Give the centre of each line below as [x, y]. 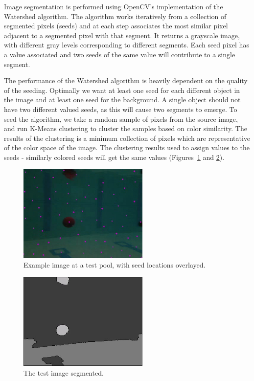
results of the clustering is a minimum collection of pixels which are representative [127, 138]
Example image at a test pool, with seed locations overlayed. [115, 265]
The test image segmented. [64, 373]
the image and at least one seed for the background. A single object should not [122, 100]
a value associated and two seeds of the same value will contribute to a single [120, 54]
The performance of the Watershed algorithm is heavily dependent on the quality [126, 80]
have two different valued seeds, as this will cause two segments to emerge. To [121, 109]
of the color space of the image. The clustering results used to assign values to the [127, 147]
